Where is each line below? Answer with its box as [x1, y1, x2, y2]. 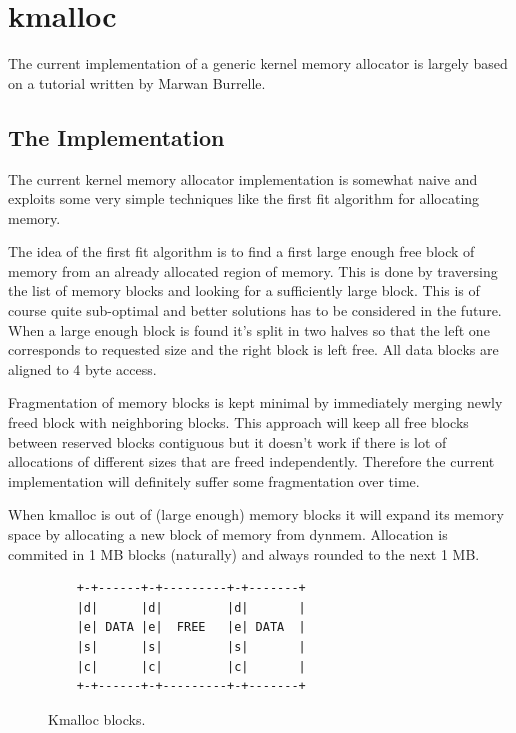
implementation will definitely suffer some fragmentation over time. [8, 470, 420, 491]
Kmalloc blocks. [48, 708, 146, 729]
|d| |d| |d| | [76, 600, 306, 615]
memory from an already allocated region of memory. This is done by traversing [8, 260, 498, 281]
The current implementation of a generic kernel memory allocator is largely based [8, 53, 508, 74]
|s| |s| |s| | [76, 639, 306, 654]
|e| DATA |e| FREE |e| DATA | [76, 620, 306, 635]
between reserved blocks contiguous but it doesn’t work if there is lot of [8, 431, 447, 452]
